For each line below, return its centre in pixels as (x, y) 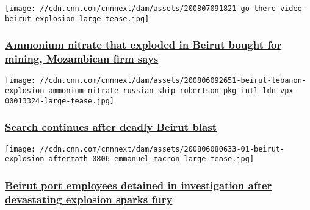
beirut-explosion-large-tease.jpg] (77, 19)
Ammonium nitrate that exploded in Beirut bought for (143, 45)
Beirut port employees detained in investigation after (139, 185)
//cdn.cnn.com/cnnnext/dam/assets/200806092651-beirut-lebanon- (173, 81)
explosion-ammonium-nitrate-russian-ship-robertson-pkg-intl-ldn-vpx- (151, 91)
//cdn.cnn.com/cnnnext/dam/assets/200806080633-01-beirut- (162, 149)
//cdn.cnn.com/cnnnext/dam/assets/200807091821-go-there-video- (173, 9)
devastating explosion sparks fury (89, 199)
